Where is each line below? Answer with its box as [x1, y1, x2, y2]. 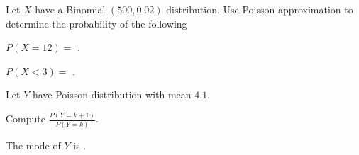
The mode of [6, 137, 61, 152]
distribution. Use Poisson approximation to [166, 2, 353, 16]
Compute [6, 111, 45, 126]
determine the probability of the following [6, 16, 187, 30]
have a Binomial [35, 2, 106, 16]
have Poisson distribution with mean [32, 87, 192, 102]
